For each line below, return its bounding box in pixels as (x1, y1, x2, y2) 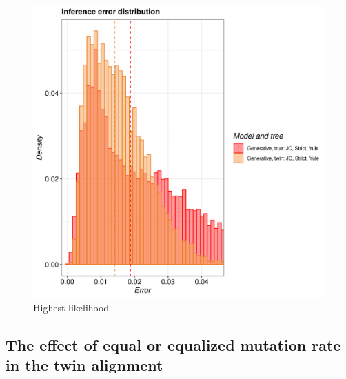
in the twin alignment (6, 354, 163, 375)
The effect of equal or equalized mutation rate (6, 334, 341, 355)
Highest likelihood (33, 300, 110, 314)
